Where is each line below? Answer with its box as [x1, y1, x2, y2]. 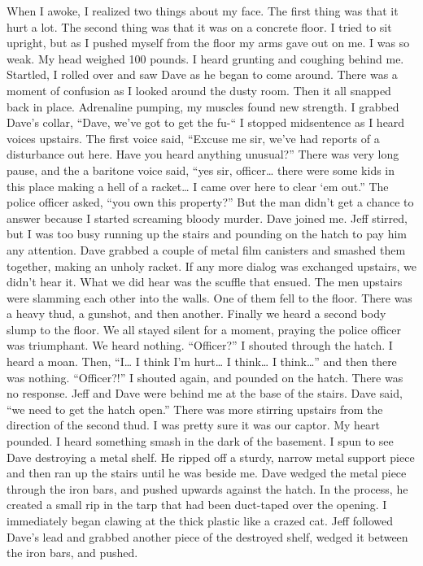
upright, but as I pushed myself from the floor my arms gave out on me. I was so [7, 34, 410, 51]
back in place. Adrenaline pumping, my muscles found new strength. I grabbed [7, 98, 399, 115]
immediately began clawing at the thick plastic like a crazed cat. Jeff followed [7, 512, 394, 529]
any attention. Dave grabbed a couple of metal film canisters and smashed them [7, 241, 406, 258]
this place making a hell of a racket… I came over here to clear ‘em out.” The [7, 177, 389, 194]
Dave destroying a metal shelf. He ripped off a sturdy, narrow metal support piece [7, 448, 415, 465]
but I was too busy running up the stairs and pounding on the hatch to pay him [7, 225, 408, 242]
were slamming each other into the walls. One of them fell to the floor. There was [7, 289, 412, 306]
